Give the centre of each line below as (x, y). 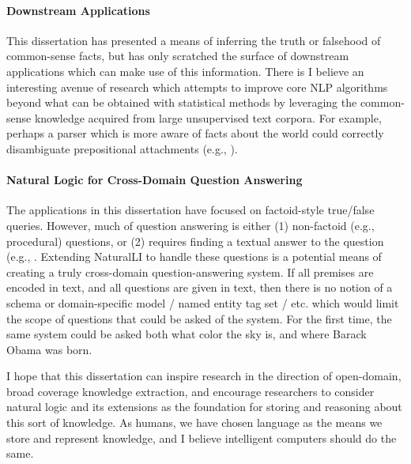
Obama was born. (49, 349)
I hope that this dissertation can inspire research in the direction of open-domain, (204, 376)
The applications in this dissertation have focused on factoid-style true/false (190, 210)
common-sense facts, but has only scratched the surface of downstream (178, 56)
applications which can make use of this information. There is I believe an (185, 71)
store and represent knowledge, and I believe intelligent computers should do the (202, 438)
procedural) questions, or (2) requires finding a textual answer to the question (195, 241)
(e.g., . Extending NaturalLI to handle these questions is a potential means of (194, 257)
